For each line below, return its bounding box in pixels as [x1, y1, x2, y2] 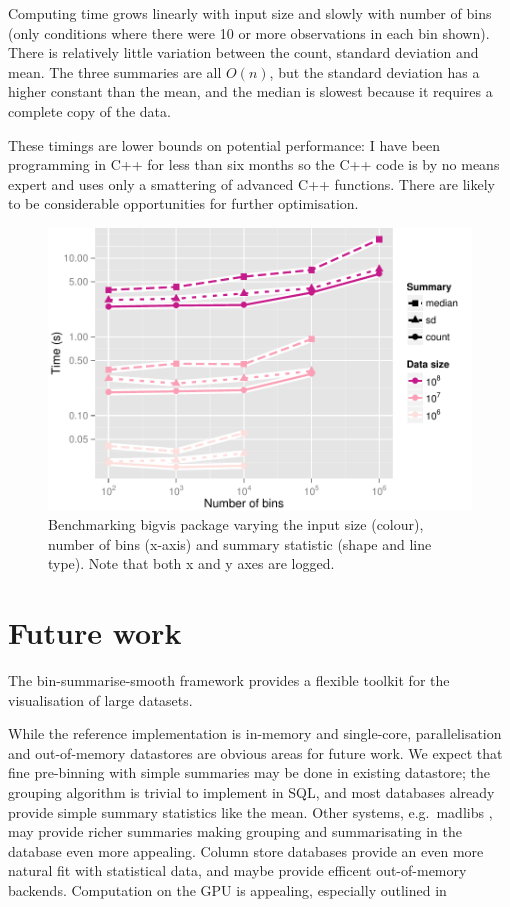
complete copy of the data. [8, 100, 171, 121]
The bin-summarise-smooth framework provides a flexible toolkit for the [8, 670, 450, 691]
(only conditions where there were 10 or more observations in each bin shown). [8, 22, 490, 43]
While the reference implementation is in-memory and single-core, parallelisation [8, 723, 502, 744]
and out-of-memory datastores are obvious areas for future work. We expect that [8, 742, 503, 763]
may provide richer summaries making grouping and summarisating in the [8, 821, 463, 842]
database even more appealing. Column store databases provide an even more [8, 840, 484, 861]
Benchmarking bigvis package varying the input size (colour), [48, 514, 424, 535]
